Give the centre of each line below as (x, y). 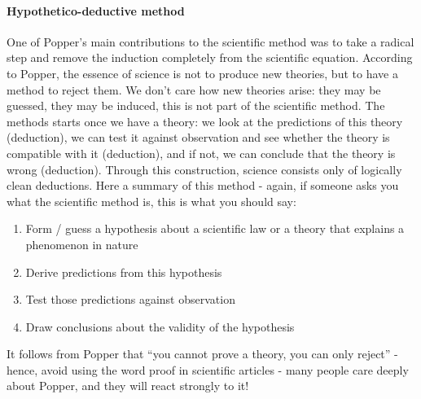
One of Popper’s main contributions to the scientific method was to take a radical (210, 41)
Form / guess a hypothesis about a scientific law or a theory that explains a (215, 228)
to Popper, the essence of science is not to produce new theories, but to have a (202, 73)
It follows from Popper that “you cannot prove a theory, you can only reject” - (202, 354)
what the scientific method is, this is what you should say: (151, 201)
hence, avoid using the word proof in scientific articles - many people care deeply (208, 369)
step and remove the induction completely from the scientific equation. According (210, 57)
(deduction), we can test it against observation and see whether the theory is (198, 137)
